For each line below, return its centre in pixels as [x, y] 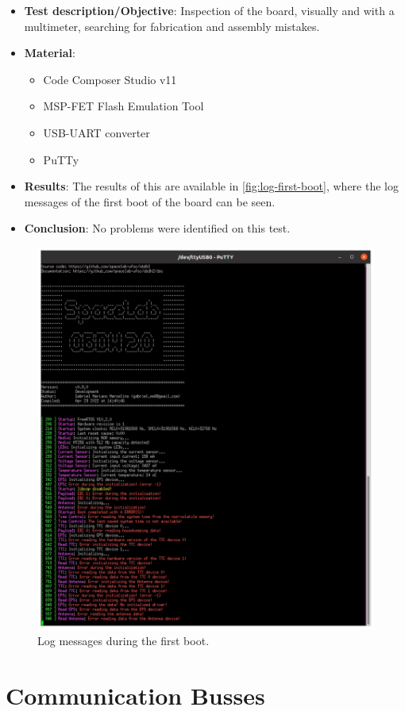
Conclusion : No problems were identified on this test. [157, 228]
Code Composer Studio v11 [110, 79]
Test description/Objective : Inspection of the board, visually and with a [209, 10]
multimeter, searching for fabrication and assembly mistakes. [172, 26]
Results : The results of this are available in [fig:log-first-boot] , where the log [211, 186]
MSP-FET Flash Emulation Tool [123, 106]
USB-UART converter [96, 132]
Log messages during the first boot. [123, 640]
